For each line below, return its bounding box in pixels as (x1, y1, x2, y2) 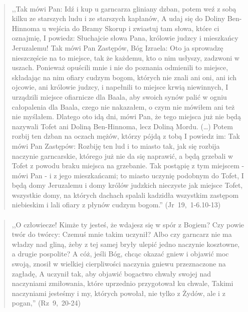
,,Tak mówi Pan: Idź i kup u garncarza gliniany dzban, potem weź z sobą (12, 3, 236, 14)
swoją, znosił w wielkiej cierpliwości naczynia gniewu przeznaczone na (12, 258, 226, 269)
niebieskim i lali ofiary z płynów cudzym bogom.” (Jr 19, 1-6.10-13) (12, 199, 221, 210)
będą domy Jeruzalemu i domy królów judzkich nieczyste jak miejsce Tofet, (12, 180, 243, 190)
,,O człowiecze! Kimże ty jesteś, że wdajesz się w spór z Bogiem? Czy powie (12, 219, 244, 229)
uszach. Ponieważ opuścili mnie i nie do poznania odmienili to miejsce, (12, 62, 228, 73)
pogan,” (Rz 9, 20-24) (12, 297, 81, 308)
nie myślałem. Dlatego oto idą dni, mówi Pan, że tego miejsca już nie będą (12, 111, 241, 122)
